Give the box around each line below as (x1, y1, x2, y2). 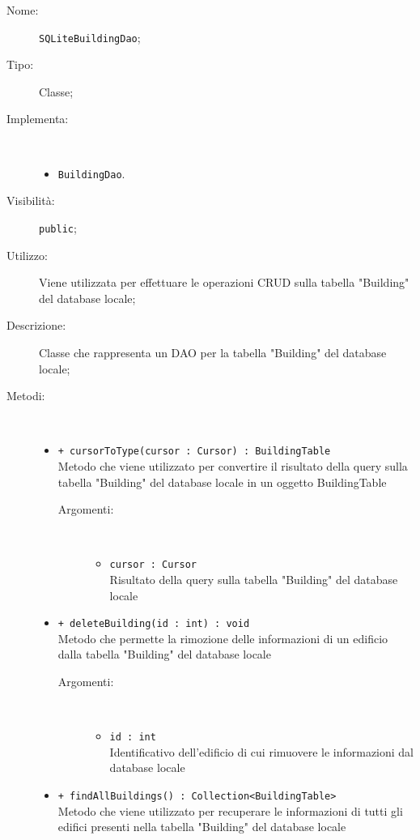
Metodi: (6, 387, 45, 404)
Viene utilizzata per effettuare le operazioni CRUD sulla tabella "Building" (39, 274, 409, 291)
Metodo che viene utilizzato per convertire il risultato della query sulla (57, 457, 408, 474)
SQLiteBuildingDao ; (39, 28, 141, 45)
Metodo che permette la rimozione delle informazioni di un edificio (57, 629, 388, 646)
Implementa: (6, 110, 69, 127)
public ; (39, 219, 77, 236)
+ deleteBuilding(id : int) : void (57, 618, 250, 630)
